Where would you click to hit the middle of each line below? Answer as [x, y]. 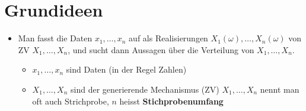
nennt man [280, 89]
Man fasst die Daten [55, 38]
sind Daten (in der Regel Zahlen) [126, 69]
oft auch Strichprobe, [71, 101]
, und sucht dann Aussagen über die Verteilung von [161, 49]
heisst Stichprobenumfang [171, 101]
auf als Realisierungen [168, 38]
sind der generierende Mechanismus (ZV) [145, 89]
